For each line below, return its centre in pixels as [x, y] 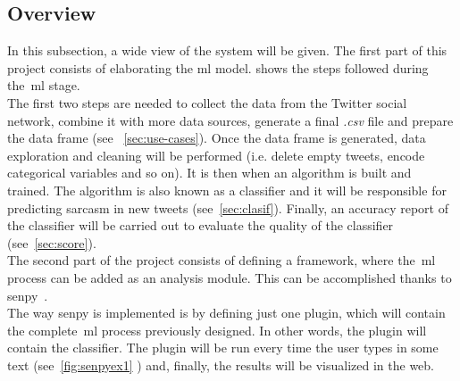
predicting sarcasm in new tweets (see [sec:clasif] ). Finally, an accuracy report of [228, 207]
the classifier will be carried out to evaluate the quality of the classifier [201, 225]
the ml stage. [44, 85]
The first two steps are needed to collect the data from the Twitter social [207, 102]
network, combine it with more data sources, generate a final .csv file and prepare [230, 120]
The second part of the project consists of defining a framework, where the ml [222, 260]
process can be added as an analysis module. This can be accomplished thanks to [230, 277]
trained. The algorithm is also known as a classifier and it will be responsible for [227, 190]
